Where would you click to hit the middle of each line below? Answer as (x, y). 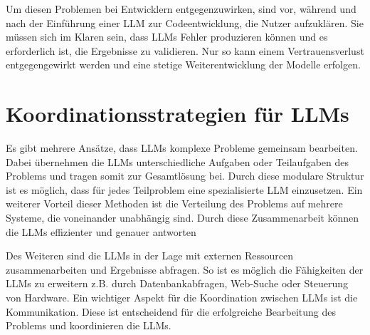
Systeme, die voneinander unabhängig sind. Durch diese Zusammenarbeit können (183, 218)
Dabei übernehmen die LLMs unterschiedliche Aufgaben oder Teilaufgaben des (178, 161)
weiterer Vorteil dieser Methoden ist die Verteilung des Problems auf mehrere (174, 203)
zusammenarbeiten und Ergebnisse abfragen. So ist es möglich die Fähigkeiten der (185, 269)
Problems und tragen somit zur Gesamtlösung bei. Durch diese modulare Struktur (185, 176)
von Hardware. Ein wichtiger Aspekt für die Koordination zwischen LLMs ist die (182, 298)
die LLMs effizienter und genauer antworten (101, 231)
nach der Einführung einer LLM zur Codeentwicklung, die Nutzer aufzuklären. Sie (185, 22)
